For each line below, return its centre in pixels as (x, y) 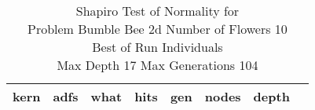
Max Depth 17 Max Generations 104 (157, 65)
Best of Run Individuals (157, 47)
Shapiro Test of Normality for (157, 11)
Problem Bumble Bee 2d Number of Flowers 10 (157, 29)
